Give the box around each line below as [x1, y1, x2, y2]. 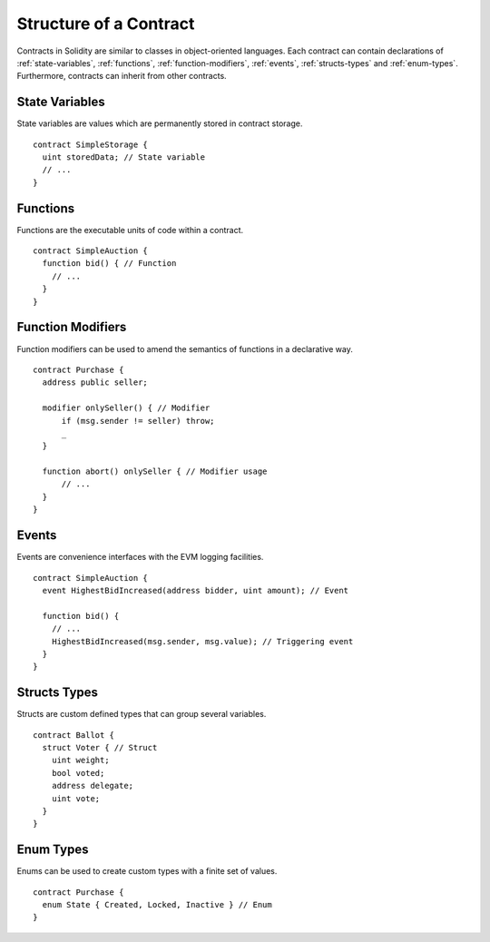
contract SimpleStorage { [33, 139, 149, 150]
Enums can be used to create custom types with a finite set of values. [16, 866, 278, 877]
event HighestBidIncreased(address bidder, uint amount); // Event [42, 585, 349, 595]
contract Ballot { [33, 730, 115, 740]
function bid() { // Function [42, 259, 177, 269]
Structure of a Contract [16, 14, 195, 34]
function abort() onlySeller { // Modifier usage [42, 466, 268, 476]
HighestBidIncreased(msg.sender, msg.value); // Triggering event [51, 636, 354, 646]
